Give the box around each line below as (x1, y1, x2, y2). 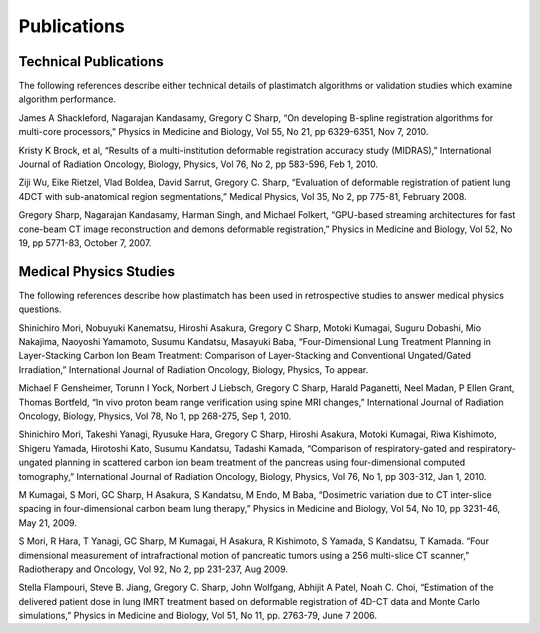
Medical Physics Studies (18, 263, 175, 280)
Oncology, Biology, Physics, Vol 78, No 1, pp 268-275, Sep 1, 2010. (18, 410, 292, 422)
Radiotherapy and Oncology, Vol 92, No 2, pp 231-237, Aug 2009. (18, 563, 289, 575)
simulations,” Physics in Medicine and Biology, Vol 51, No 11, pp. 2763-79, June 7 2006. (18, 610, 377, 622)
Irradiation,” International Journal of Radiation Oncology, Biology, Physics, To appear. (18, 363, 369, 375)
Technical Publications (18, 53, 164, 70)
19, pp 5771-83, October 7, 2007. (18, 236, 152, 249)
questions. (18, 303, 62, 315)
